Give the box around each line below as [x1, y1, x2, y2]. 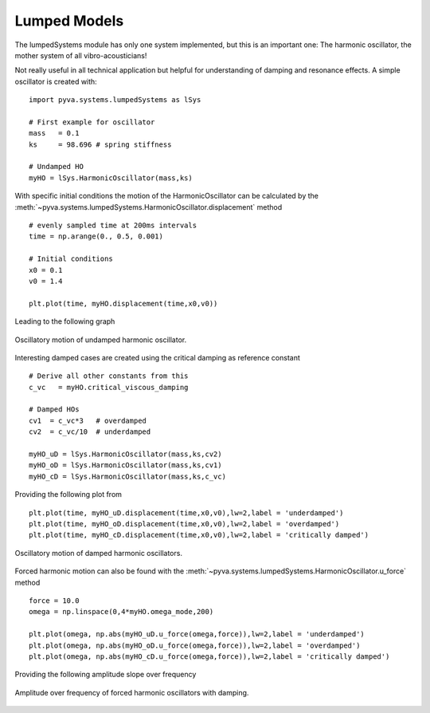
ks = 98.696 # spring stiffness [29, 140, 172, 149]
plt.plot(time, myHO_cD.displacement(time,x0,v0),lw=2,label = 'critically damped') [29, 530, 369, 540]
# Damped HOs [29, 405, 80, 414]
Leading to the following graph [14, 317, 115, 326]
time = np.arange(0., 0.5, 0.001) [29, 232, 163, 241]
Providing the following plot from [14, 490, 123, 499]
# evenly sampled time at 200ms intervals [29, 221, 197, 230]
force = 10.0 [29, 596, 80, 605]
